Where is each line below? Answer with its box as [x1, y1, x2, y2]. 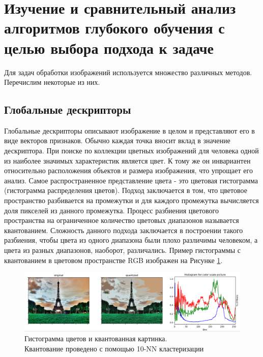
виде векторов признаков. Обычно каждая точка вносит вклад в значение [4, 135, 230, 146]
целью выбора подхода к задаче [4, 37, 214, 58]
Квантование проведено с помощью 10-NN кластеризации [24, 343, 204, 353]
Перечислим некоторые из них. [4, 77, 100, 87]
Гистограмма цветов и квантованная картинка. [24, 333, 167, 344]
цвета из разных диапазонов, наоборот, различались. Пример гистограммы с [4, 245, 241, 255]
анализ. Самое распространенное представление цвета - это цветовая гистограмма [4, 175, 258, 185]
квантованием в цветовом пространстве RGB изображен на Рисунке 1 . [4, 254, 223, 265]
